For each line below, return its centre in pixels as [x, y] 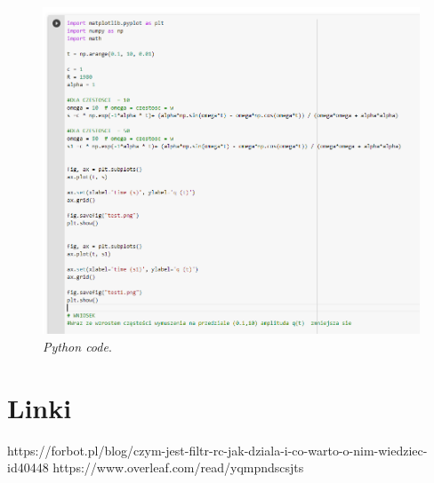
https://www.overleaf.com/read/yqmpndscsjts [178, 467]
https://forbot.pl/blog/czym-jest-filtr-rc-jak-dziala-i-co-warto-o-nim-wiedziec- [217, 450]
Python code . [77, 346]
